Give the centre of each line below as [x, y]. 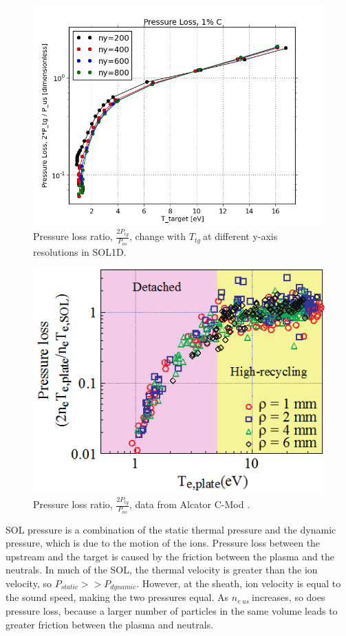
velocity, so [29, 583]
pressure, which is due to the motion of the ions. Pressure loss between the [163, 543]
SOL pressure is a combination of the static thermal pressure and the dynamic [171, 529]
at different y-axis [240, 236]
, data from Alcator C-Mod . [190, 504]
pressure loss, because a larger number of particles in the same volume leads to [172, 611]
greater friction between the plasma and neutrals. [110, 624]
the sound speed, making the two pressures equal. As [117, 597]
